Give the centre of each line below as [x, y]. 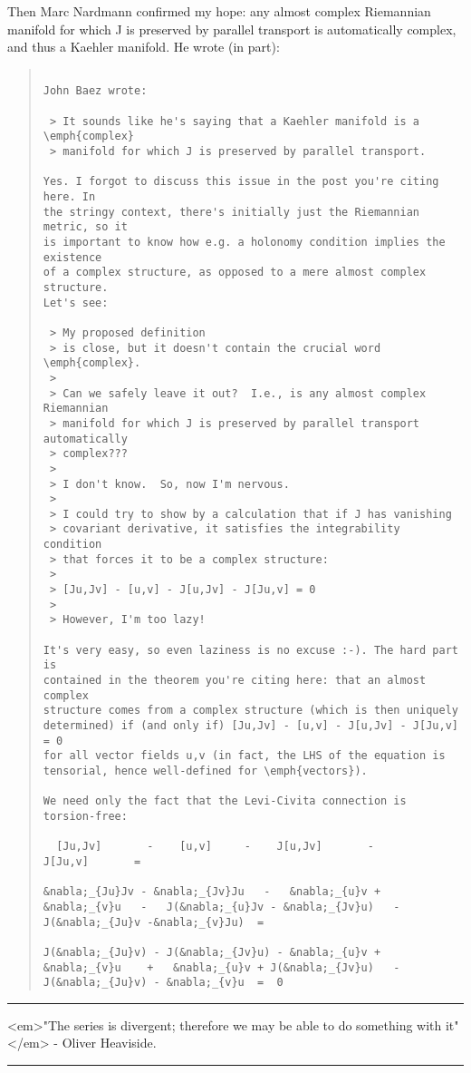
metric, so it [85, 227]
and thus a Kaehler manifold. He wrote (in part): [144, 47]
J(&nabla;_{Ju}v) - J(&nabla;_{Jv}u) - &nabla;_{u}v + [212, 952]
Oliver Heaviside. [109, 1043]
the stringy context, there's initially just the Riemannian [231, 212]
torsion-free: [85, 816]
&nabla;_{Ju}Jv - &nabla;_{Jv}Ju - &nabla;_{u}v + [212, 892]
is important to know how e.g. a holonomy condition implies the [244, 242]
